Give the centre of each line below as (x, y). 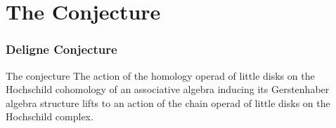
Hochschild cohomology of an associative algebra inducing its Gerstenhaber (168, 89)
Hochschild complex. (50, 116)
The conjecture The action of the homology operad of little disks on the (160, 75)
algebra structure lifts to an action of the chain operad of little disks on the (168, 102)
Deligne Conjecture (62, 49)
